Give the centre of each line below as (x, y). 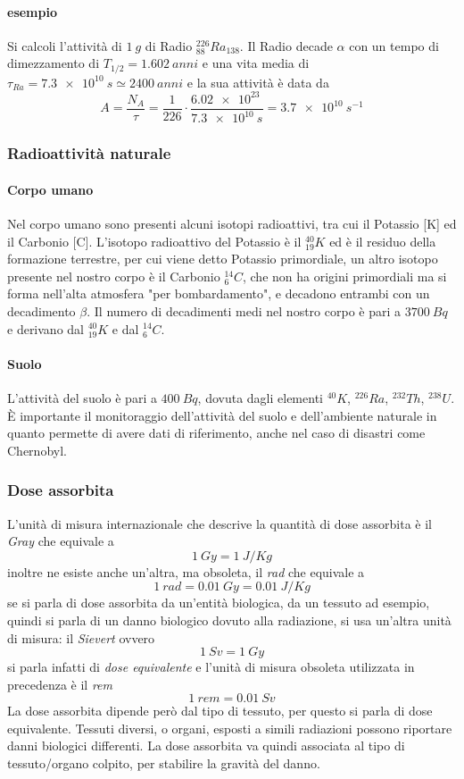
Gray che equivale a (61, 541)
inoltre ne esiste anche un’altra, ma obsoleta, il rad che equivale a (186, 571)
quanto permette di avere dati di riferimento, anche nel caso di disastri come (216, 433)
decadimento (41, 310)
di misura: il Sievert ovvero (81, 637)
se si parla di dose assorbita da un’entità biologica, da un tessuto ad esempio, (219, 603)
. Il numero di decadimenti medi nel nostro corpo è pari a (244, 310)
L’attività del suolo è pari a (82, 397)
